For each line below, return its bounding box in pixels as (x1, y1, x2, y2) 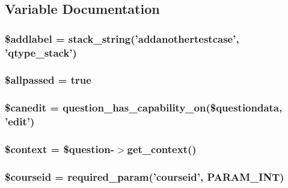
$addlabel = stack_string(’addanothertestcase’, (5, 31, 239, 46)
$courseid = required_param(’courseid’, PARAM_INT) (5, 169, 284, 184)
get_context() (127, 142, 197, 157)
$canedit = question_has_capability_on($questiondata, (5, 100, 283, 115)
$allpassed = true (5, 72, 91, 87)
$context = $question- (5, 142, 114, 157)
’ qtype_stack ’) (5, 45, 77, 60)
